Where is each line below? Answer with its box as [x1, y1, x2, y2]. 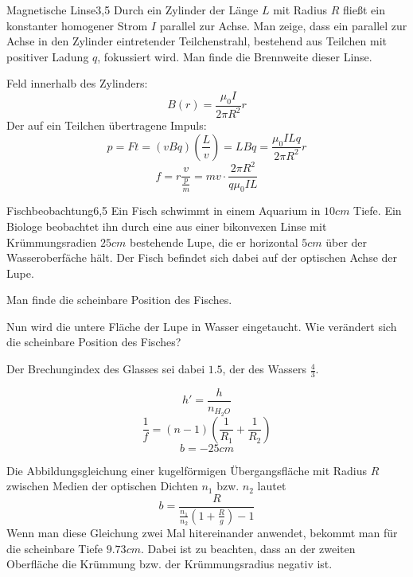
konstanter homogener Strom [6, 17, 148, 33]
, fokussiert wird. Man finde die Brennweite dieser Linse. [97, 48, 372, 64]
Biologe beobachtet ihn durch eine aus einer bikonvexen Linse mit [6, 217, 327, 234]
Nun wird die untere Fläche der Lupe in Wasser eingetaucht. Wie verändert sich [6, 318, 397, 334]
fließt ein [343, 2, 385, 18]
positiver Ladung [6, 48, 89, 64]
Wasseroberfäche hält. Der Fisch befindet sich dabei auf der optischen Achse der [6, 249, 398, 266]
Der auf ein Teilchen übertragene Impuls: [6, 117, 207, 134]
